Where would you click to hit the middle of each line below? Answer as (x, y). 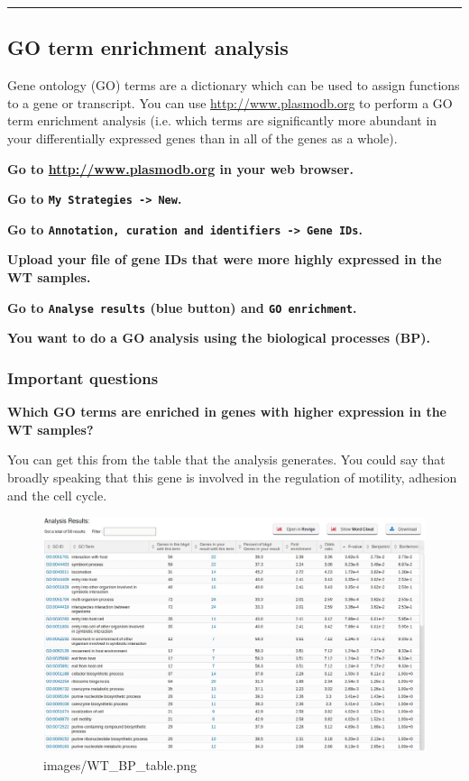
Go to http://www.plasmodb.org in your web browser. (180, 168)
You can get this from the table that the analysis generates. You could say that (226, 459)
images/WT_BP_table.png (120, 764)
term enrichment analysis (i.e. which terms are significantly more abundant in (222, 120)
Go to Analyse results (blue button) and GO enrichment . (182, 307)
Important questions (83, 377)
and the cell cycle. (57, 495)
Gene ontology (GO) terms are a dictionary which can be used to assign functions (234, 85)
